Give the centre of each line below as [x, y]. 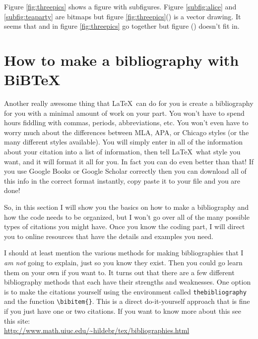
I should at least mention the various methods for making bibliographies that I [124, 253]
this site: [17, 320]
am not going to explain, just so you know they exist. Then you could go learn [123, 262]
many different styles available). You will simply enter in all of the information [124, 142]
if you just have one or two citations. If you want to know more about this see [123, 311]
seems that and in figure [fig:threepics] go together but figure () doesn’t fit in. [122, 26]
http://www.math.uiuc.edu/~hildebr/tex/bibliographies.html [97, 330]
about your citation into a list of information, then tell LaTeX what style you [122, 152]
